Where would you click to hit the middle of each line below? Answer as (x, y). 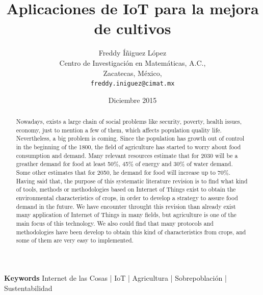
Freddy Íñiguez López (133, 53)
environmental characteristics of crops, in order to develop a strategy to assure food (127, 198)
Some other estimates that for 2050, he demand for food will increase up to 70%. (123, 172)
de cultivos (133, 28)
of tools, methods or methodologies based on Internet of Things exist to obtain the (126, 189)
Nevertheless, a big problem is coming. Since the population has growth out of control (130, 138)
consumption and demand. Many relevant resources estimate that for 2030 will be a (127, 155)
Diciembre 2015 (133, 100)
